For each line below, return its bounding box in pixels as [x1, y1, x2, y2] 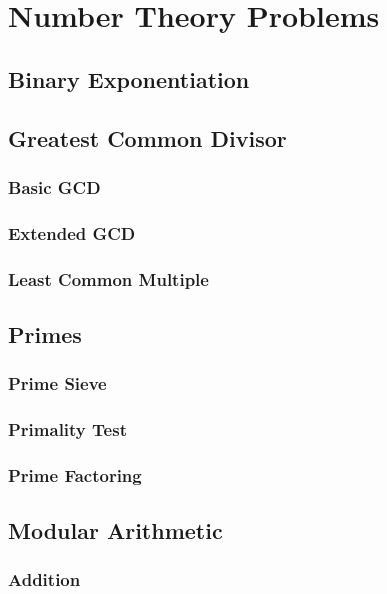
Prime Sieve [8, 371, 107, 396]
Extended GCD [8, 220, 136, 245]
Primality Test [8, 417, 127, 442]
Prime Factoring [8, 462, 142, 487]
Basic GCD [8, 174, 101, 199]
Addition [8, 567, 81, 592]
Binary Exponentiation [8, 63, 250, 94]
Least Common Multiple [8, 266, 209, 291]
